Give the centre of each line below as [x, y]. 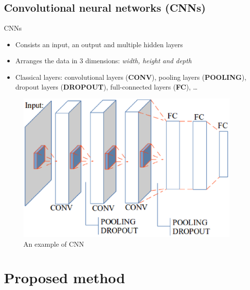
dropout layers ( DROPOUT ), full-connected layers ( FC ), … [107, 86]
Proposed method [65, 277]
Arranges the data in [46, 61]
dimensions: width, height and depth [138, 61]
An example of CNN [54, 244]
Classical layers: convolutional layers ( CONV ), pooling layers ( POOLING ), [131, 77]
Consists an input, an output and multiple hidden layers [99, 44]
